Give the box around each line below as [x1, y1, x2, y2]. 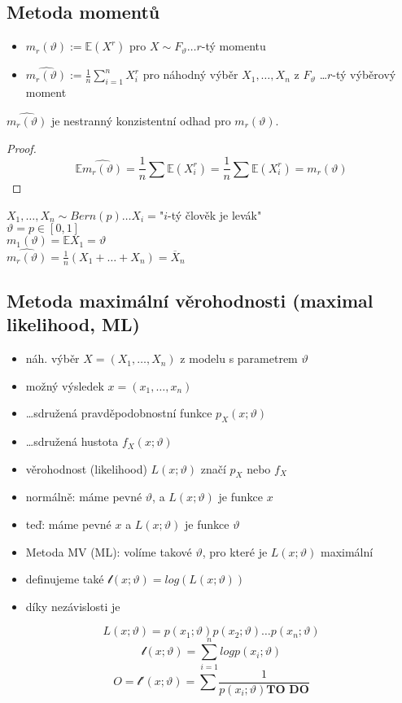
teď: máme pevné [25, 516, 111, 533]
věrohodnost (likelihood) [25, 460, 147, 477]
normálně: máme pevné [25, 488, 142, 505]
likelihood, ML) [7, 312, 140, 337]
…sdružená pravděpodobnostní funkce [25, 404, 212, 421]
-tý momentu [201, 37, 266, 55]
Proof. [7, 139, 37, 156]
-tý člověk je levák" [167, 206, 262, 223]
